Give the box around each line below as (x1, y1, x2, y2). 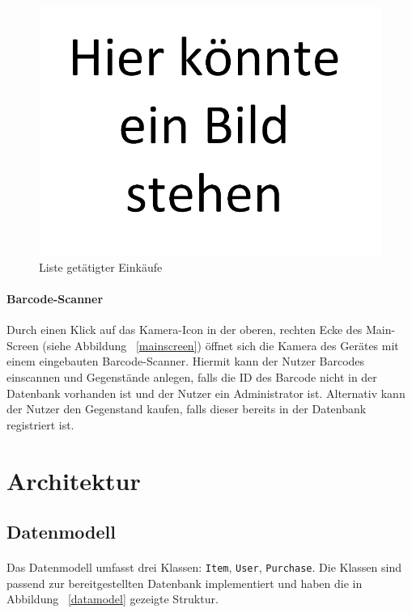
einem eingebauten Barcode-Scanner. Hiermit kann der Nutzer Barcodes (6, 353, 365, 370)
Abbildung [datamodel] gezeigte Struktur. (6, 590, 219, 607)
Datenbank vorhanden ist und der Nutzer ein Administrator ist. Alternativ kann (6, 384, 406, 401)
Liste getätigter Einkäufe (39, 258, 163, 275)
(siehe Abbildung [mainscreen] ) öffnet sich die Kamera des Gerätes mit (42, 336, 399, 353)
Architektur (6, 463, 141, 497)
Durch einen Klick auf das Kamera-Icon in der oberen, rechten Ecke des (6, 321, 363, 338)
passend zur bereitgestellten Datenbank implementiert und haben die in (6, 574, 363, 591)
